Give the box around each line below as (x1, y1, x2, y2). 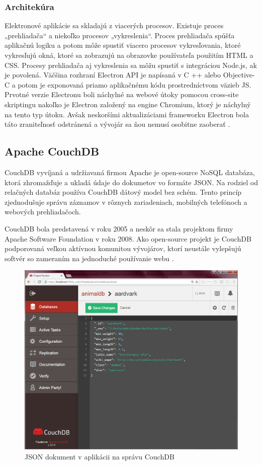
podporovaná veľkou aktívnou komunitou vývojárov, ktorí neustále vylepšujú (5, 243, 241, 254)
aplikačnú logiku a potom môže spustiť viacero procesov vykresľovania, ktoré (5, 40, 241, 50)
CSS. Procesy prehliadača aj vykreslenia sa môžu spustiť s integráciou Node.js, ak (5, 59, 257, 70)
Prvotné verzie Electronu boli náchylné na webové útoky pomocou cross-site (5, 89, 239, 100)
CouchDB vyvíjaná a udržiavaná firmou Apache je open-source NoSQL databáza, (5, 167, 255, 177)
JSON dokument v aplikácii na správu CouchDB (25, 451, 174, 461)
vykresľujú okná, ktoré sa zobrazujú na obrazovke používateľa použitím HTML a (5, 50, 253, 60)
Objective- (223, 69, 255, 80)
